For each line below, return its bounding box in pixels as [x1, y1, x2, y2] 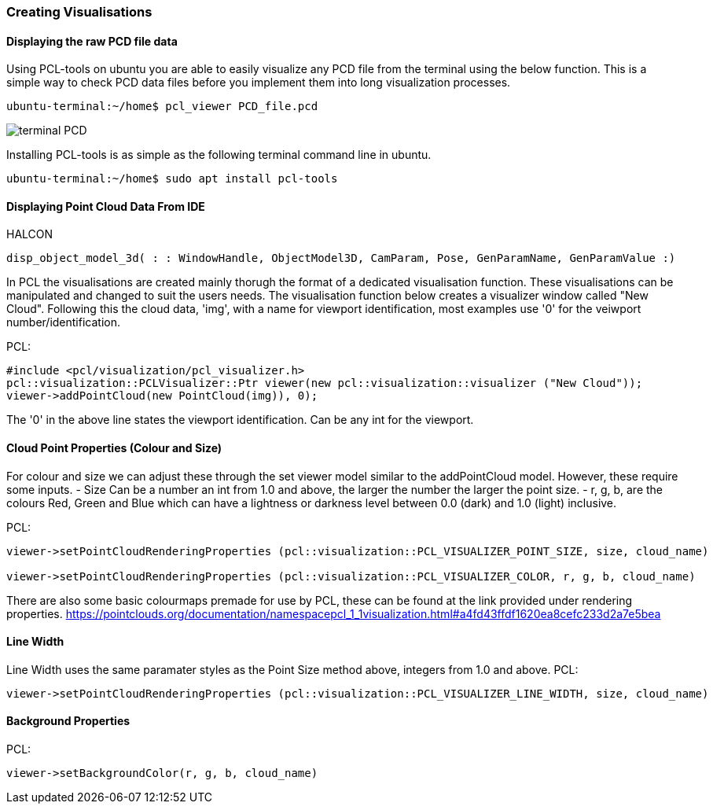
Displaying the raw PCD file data [6, 34, 178, 48]
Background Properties [6, 714, 130, 728]
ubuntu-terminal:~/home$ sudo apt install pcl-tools [6, 172, 338, 186]
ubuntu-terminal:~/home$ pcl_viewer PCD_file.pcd [6, 100, 318, 113]
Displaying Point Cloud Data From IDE [6, 199, 205, 213]
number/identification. [6, 315, 120, 330]
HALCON [6, 227, 53, 241]
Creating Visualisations [6, 4, 153, 20]
